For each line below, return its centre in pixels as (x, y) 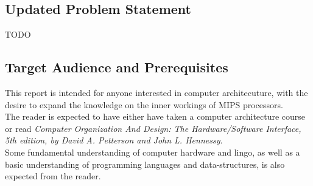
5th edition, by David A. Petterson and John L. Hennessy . (114, 140)
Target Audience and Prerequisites (117, 67)
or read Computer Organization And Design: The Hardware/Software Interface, (153, 128)
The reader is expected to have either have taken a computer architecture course (155, 116)
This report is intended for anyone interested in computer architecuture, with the (156, 92)
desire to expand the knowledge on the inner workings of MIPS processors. (144, 104)
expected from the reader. (53, 176)
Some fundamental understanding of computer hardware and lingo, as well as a (153, 152)
